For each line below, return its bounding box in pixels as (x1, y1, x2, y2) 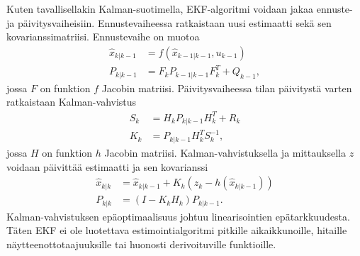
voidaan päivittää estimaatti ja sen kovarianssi (6, 159, 208, 174)
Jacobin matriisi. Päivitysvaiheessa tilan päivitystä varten (101, 80, 352, 95)
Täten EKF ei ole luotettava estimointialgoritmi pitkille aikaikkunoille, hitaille (6, 223, 347, 238)
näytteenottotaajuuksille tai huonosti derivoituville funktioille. (6, 236, 276, 251)
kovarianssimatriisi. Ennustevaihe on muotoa (6, 29, 200, 44)
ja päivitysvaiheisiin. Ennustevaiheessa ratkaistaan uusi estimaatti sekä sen (6, 15, 332, 30)
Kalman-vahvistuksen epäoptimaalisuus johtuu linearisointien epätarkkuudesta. (6, 208, 350, 223)
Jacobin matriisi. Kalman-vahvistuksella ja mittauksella (104, 145, 346, 160)
